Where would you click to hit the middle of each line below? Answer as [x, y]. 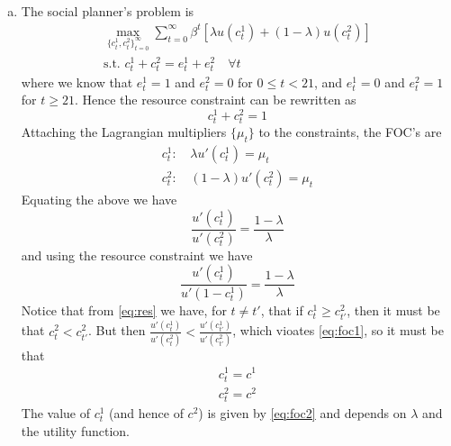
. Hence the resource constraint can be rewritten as [215, 100]
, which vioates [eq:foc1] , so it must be [338, 330]
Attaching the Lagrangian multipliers [124, 132]
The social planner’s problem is [108, 11]
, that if [282, 310]
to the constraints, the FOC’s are [350, 132]
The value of [56, 412]
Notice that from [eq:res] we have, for [124, 310]
